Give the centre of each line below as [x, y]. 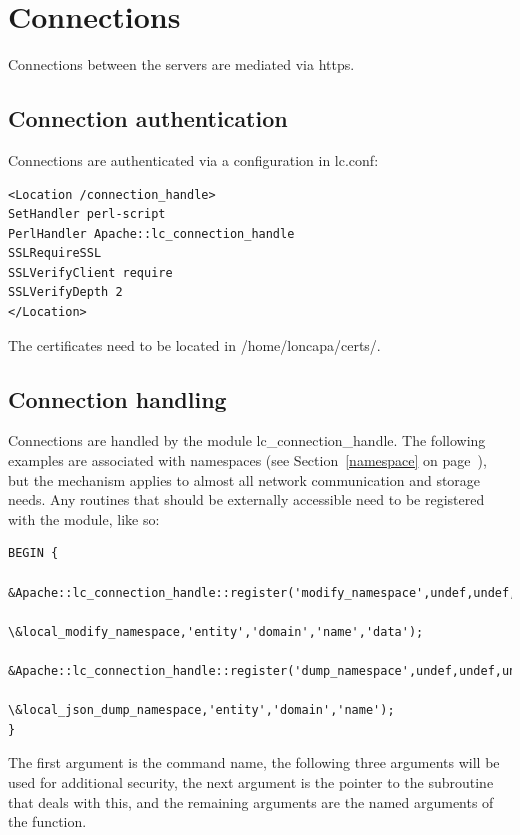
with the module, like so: [84, 518]
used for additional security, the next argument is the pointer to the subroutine [251, 781]
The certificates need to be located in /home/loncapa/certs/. [194, 344]
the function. [47, 821]
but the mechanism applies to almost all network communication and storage [244, 479]
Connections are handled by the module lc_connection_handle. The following [247, 440]
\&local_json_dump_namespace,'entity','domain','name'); [201, 710]
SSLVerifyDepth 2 [65, 292]
